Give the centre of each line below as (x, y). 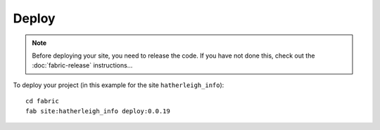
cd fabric (42, 101)
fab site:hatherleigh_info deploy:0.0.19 (98, 111)
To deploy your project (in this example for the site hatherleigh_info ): (119, 85)
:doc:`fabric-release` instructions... (82, 65)
